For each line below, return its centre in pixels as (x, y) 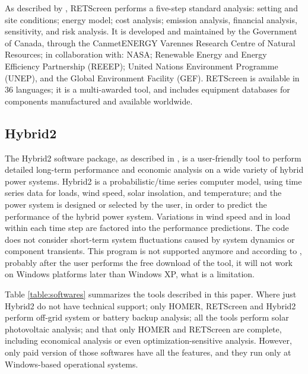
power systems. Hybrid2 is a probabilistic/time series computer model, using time (153, 181)
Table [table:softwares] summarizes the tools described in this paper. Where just (151, 294)
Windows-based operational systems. (72, 364)
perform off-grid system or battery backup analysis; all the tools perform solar (147, 317)
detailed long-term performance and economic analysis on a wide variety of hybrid (154, 169)
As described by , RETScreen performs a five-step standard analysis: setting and (151, 8)
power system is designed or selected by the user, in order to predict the (136, 204)
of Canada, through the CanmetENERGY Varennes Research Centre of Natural (150, 42)
